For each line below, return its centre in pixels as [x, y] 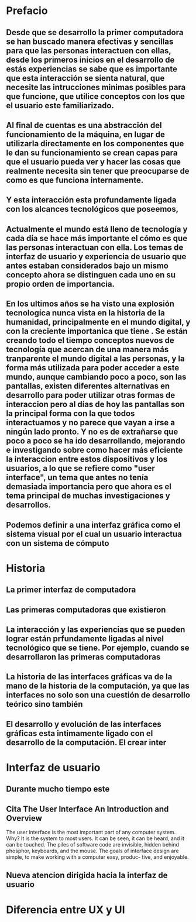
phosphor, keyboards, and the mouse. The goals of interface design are [93, 851]
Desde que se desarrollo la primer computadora [95, 32]
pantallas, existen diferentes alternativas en [88, 386]
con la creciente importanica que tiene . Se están [97, 331]
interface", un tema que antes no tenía [77, 478]
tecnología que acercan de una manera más [87, 350]
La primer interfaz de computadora [71, 590]
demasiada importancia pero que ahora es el [89, 487]
